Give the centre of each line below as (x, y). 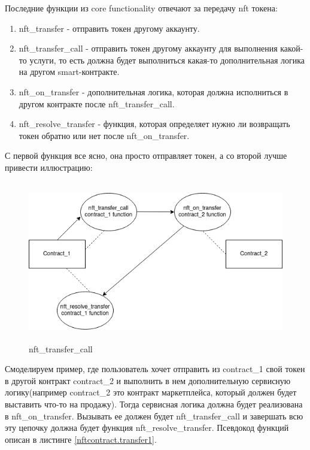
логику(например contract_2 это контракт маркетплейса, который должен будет (151, 392)
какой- (292, 48)
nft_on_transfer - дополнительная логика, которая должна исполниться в (154, 91)
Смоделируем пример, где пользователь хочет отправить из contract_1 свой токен (155, 369)
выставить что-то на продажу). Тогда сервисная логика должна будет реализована (154, 404)
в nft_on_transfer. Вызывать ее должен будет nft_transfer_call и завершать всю (154, 416)
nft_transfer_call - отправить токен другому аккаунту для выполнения (148, 48)
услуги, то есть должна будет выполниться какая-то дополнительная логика (167, 60)
